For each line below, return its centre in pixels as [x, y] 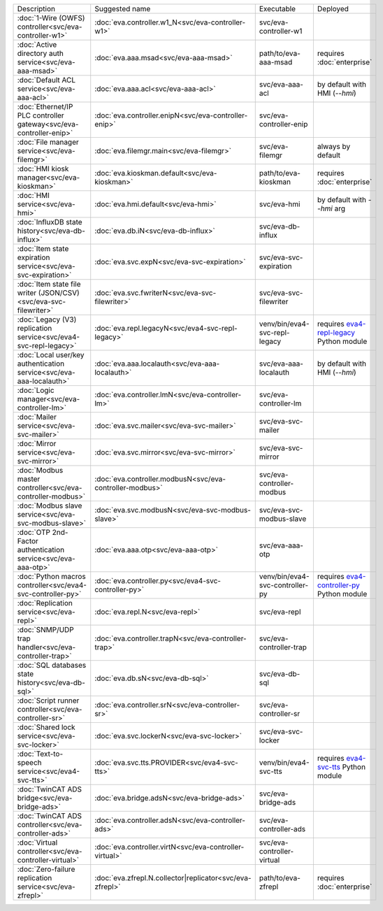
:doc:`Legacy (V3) [47, 320]
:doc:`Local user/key [51, 355]
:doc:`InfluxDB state [50, 222]
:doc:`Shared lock [46, 727]
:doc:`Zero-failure [46, 869]
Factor [28, 541]
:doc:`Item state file [49, 284]
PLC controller [41, 115]
